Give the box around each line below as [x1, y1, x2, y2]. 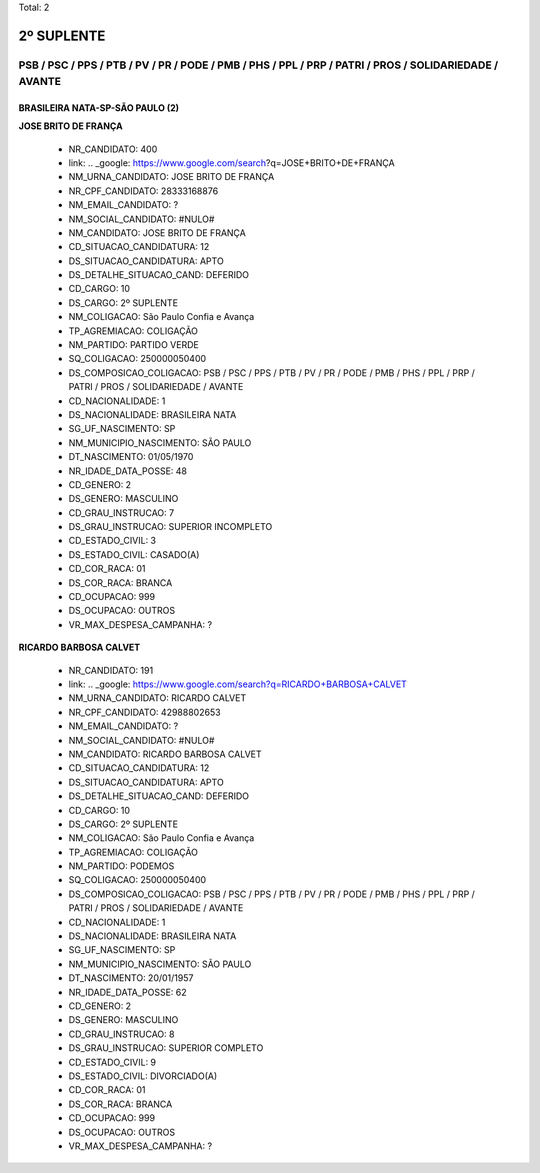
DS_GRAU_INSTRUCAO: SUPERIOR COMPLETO [68, 1042, 264, 1054]
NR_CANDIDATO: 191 [68, 664, 154, 676]
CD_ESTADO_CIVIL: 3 [68, 535, 157, 547]
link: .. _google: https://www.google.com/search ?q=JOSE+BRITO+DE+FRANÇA [68, 156, 395, 169]
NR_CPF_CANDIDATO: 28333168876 [68, 185, 219, 197]
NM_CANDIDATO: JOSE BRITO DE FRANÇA [68, 226, 247, 239]
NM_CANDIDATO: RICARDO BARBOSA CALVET [68, 748, 262, 760]
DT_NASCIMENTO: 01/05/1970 [68, 451, 194, 463]
